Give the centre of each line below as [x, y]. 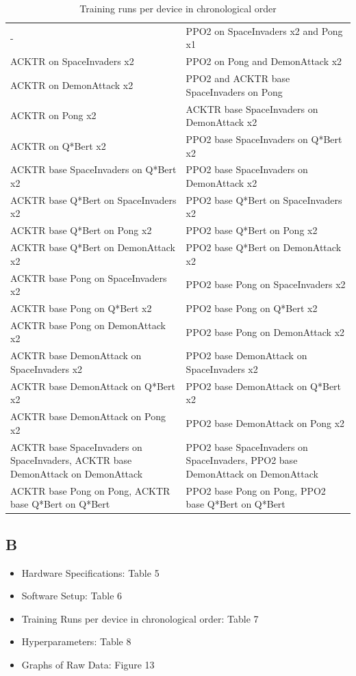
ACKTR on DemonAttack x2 [72, 84]
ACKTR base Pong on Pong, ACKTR [90, 490]
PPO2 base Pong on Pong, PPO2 [256, 490]
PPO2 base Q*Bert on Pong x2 [252, 230]
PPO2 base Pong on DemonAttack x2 [265, 331]
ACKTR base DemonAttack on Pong [88, 416]
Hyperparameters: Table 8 [76, 641]
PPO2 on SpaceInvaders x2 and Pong [264, 30]
